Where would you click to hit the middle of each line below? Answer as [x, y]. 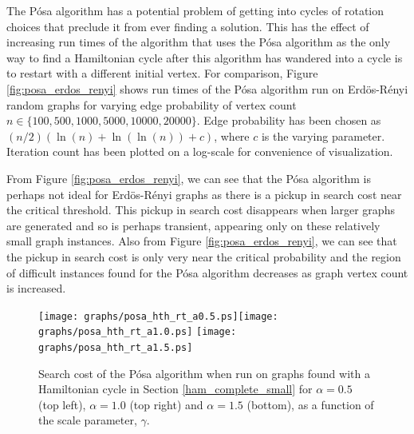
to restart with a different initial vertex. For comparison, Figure [162, 73]
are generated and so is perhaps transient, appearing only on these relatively [193, 225]
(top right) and [166, 404]
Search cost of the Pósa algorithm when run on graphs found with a [204, 373]
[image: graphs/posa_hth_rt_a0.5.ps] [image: [158, 316]
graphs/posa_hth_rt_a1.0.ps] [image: [138, 332]
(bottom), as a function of [310, 404]
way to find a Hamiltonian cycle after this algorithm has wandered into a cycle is [205, 57]
